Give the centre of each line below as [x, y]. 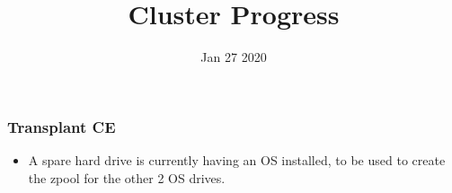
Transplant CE [62, 126]
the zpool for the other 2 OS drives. [127, 177]
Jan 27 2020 [234, 57]
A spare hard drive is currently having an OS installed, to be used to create [237, 160]
